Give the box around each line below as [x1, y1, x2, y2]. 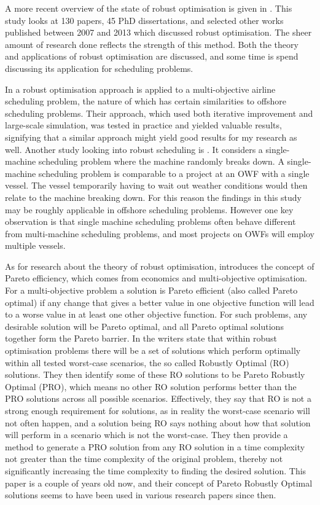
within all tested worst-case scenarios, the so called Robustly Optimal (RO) [5, 356, 289, 369]
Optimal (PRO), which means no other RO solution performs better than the [5, 380, 297, 393]
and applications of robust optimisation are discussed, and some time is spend [5, 50, 299, 63]
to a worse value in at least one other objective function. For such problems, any [5, 308, 308, 321]
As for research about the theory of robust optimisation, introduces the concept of [5, 259, 314, 272]
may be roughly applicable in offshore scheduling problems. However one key [5, 203, 294, 216]
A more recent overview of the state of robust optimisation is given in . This [5, 2, 292, 14]
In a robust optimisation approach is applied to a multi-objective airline [5, 82, 276, 95]
